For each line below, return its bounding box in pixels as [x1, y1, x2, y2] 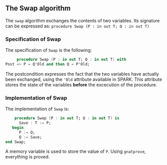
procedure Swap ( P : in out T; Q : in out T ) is [14, 116, 120, 121]
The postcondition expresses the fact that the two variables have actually [5, 71, 159, 77]
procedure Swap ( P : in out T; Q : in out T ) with [16, 57, 126, 62]
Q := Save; [18, 135, 42, 140]
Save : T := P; [18, 120, 51, 126]
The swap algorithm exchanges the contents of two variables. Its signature [5, 17, 160, 23]
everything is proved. [5, 154, 50, 160]
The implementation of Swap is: [5, 106, 69, 112]
